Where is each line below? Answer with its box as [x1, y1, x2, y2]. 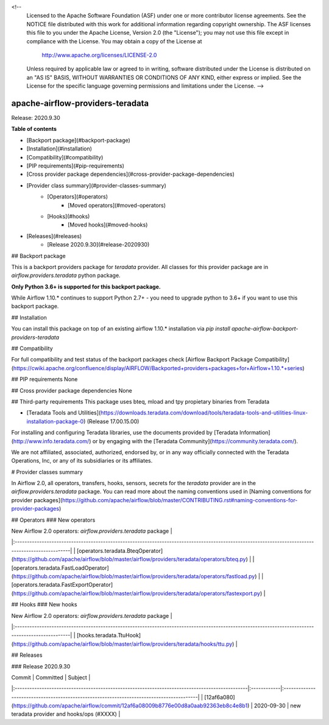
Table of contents [11, 125, 57, 133]
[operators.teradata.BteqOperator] [76, 547, 163, 554]
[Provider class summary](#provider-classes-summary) [26, 181, 167, 189]
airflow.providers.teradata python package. [11, 271, 121, 279]
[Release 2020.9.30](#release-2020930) [47, 241, 150, 248]
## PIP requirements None [11, 376, 78, 383]
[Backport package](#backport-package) [26, 136, 130, 144]
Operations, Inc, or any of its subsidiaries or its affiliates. [11, 457, 153, 464]
